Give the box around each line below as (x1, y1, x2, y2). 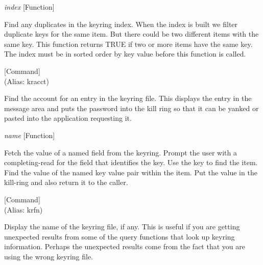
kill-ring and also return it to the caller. (4, 177, 128, 188)
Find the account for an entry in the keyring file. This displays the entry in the (4, 93, 252, 103)
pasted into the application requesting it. (4, 113, 132, 123)
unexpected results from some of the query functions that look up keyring (4, 231, 235, 242)
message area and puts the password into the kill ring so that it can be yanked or (4, 102, 259, 113)
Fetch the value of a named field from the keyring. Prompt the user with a (4, 147, 237, 157)
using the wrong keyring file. (4, 251, 93, 261)
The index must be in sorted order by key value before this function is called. (4, 48, 246, 59)
